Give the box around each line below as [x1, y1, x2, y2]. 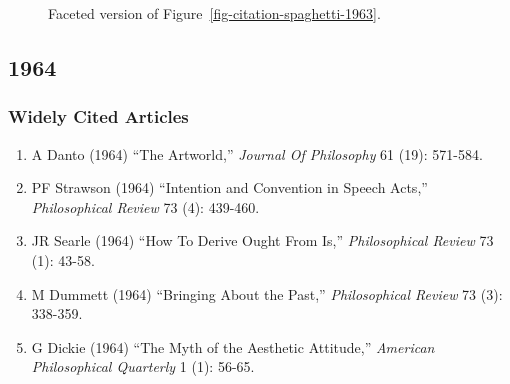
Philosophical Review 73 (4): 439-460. [31, 196, 260, 217]
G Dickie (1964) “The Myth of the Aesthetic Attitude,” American [31, 336, 435, 357]
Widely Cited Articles [8, 104, 189, 129]
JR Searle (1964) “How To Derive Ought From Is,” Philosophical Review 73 [31, 230, 494, 251]
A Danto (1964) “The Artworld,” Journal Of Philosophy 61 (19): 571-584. [31, 143, 483, 164]
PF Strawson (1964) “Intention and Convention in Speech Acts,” [31, 177, 428, 198]
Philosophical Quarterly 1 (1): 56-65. [31, 356, 255, 377]
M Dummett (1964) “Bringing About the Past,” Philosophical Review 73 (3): [31, 283, 503, 304]
